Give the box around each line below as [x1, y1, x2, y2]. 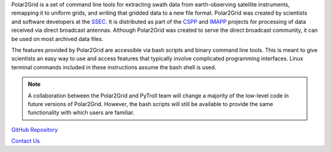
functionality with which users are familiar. [28, 109, 135, 116]
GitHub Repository [11, 126, 58, 133]
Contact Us [11, 137, 40, 145]
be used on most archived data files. [11, 35, 104, 42]
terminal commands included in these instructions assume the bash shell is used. [11, 63, 217, 70]
